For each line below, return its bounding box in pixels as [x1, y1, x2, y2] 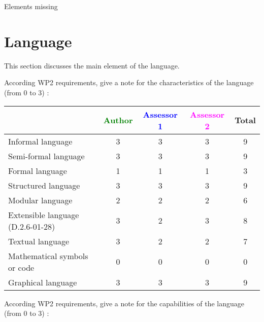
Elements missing [4, 1, 58, 11]
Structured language [8, 179, 80, 191]
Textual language [8, 235, 70, 247]
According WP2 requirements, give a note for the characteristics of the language [4, 77, 254, 88]
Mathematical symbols [8, 249, 88, 262]
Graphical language [8, 276, 77, 288]
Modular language [8, 194, 73, 206]
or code [8, 261, 35, 273]
